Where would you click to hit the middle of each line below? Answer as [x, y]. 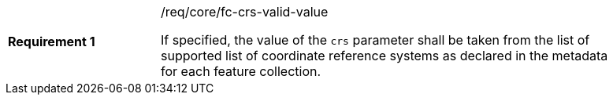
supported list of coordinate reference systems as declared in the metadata [385, 56]
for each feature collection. [241, 71]
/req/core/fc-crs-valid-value [245, 12]
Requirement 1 [52, 41]
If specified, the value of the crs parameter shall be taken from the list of [375, 40]
